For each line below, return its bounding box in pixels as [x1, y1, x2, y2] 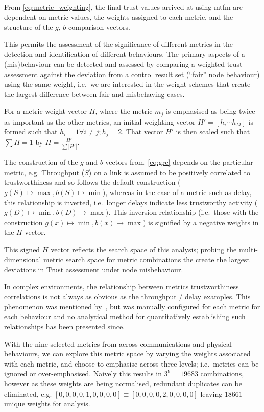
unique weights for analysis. [4, 398, 90, 409]
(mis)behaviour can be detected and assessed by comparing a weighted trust [4, 58, 243, 69]
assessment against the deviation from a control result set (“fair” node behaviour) [4, 68, 260, 79]
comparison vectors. [68, 21, 130, 32]
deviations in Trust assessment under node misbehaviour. [4, 264, 183, 275]
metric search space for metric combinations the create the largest [43, 254, 250, 264]
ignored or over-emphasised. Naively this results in [4, 368, 162, 379]
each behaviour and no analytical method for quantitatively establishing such [4, 311, 246, 322]
